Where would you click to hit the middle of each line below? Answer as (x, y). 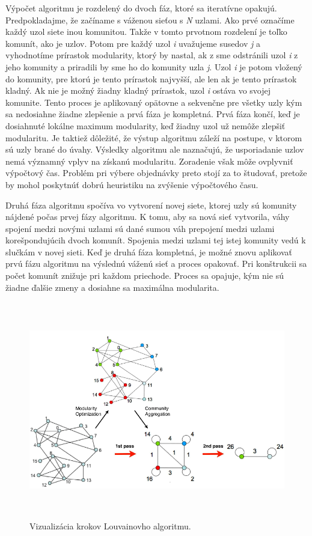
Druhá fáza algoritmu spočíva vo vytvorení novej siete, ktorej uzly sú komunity (151, 205)
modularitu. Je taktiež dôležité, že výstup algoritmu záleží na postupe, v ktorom (154, 137)
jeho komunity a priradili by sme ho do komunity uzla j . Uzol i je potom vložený (154, 66)
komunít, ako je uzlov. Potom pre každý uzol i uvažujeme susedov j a (133, 43)
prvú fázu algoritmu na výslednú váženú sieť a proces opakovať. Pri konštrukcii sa (156, 263)
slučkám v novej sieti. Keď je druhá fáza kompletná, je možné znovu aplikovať (149, 251)
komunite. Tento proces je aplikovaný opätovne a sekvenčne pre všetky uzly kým (154, 102)
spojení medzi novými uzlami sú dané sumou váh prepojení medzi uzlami (140, 228)
